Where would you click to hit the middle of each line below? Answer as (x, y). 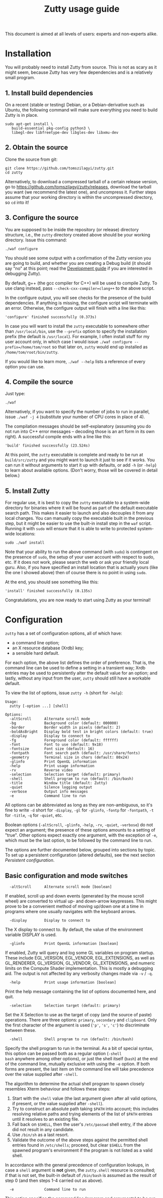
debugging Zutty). (23, 273)
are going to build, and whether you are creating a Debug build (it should (78, 263)
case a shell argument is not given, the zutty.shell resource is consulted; (80, 1170)
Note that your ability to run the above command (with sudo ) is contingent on (82, 552)
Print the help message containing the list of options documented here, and (81, 991)
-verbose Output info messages (49, 792)
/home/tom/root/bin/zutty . (32, 352)
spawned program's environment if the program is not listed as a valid (82, 1150)
